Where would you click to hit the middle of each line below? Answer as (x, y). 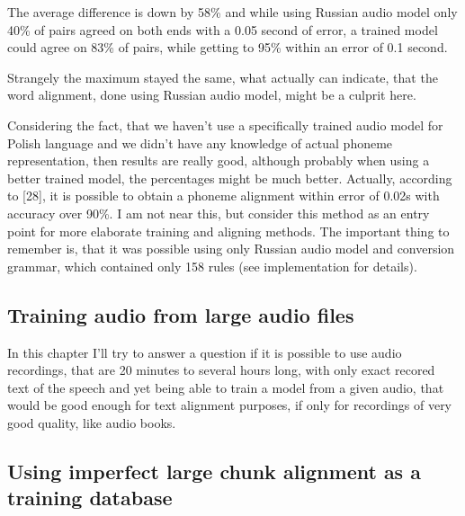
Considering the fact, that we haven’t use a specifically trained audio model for (225, 125)
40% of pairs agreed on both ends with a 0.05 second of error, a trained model (223, 29)
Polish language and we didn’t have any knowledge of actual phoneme (200, 142)
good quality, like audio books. (92, 422)
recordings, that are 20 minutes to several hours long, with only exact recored (221, 370)
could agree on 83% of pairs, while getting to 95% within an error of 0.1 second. (228, 47)
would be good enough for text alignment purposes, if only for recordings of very (230, 405)
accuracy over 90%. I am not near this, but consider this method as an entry (219, 213)
